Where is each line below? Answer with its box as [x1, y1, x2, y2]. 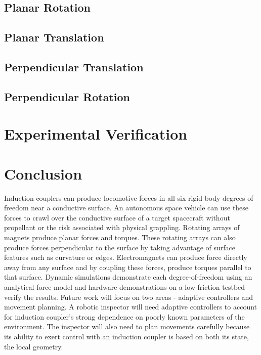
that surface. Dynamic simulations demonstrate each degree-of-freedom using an [4, 272, 252, 282]
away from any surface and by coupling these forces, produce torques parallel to [4, 261, 251, 272]
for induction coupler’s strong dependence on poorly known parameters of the [4, 311, 245, 322]
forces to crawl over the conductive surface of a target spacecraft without [4, 212, 230, 223]
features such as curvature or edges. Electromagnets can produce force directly [4, 252, 247, 262]
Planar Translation [4, 29, 104, 45]
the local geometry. [4, 341, 63, 351]
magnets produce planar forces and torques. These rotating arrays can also [4, 232, 236, 242]
